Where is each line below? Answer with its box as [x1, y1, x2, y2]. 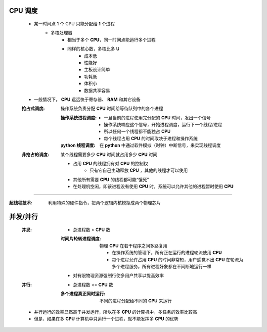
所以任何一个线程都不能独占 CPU [104, 129, 171, 135]
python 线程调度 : [60, 142, 96, 148]
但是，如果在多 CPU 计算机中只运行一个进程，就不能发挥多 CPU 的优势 [34, 316, 179, 322]
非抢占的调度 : [21, 151, 49, 157]
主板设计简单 [84, 67, 110, 73]
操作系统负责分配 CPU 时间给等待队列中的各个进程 [60, 105, 163, 111]
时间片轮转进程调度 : [60, 236, 101, 242]
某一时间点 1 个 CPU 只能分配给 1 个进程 [34, 21, 115, 27]
